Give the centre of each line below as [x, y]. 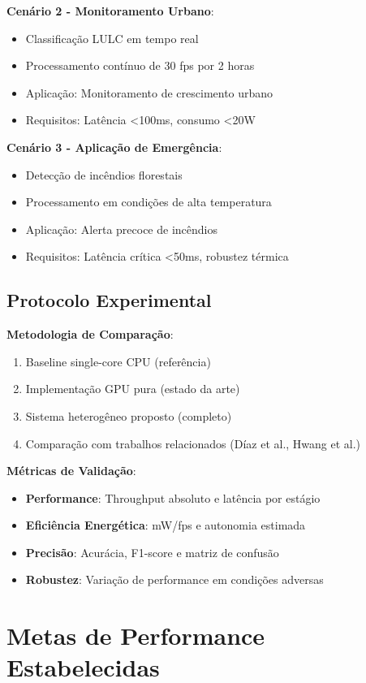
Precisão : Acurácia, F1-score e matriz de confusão [152, 552]
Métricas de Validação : [71, 471]
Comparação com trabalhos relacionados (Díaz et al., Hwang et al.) [193, 443]
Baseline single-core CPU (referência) [118, 361]
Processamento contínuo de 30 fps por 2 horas [140, 65]
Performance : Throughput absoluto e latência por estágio [173, 497]
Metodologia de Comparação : [90, 334]
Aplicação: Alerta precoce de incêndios [121, 229]
